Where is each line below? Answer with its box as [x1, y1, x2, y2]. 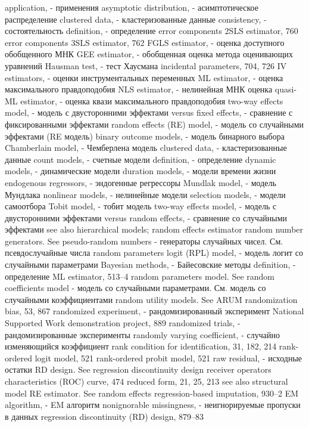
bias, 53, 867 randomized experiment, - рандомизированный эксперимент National [5, 305, 304, 317]
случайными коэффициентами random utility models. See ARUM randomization [5, 293, 298, 305]
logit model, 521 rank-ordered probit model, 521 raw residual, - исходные [35, 351, 302, 364]
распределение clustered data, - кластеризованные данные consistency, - [5, 13, 267, 25]
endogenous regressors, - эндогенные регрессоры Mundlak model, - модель [5, 176, 276, 188]
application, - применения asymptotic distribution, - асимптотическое [5, 1, 258, 13]
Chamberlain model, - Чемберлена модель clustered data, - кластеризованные [5, 141, 287, 154]
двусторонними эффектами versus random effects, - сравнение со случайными [5, 211, 288, 224]
